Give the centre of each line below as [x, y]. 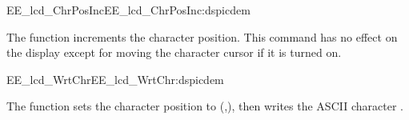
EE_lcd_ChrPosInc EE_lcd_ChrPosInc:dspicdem [128, 10]
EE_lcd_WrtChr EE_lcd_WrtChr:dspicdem [115, 79]
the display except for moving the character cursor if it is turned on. [174, 52]
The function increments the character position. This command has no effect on [202, 36]
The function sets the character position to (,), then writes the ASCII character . [205, 106]
